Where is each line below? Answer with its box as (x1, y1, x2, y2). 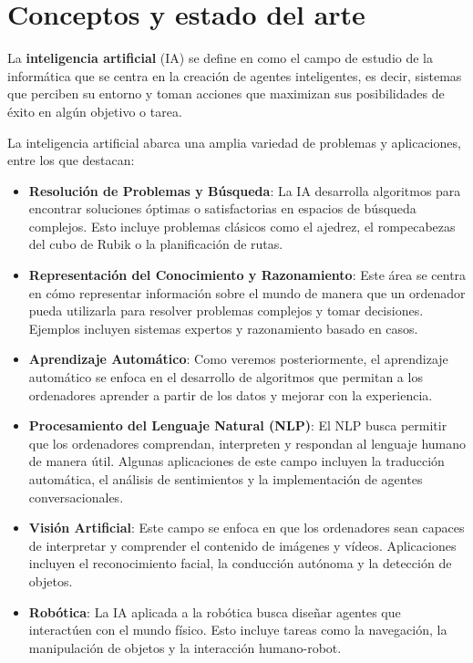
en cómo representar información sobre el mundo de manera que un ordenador (28, 283, 466, 302)
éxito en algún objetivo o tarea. (7, 101, 182, 120)
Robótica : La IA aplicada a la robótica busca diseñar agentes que (28, 602, 401, 621)
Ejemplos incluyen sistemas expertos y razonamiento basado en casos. (28, 318, 418, 337)
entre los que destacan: (7, 150, 135, 170)
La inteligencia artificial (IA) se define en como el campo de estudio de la (7, 48, 434, 67)
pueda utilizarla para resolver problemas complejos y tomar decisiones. (28, 301, 424, 320)
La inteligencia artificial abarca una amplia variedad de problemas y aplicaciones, (7, 132, 461, 151)
